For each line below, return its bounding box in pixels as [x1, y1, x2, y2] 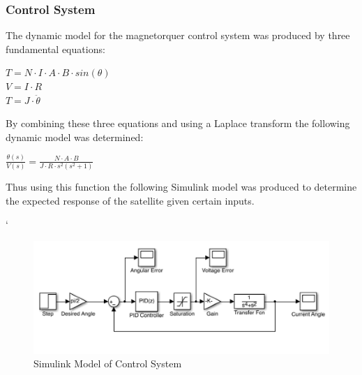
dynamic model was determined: [6, 129, 144, 144]
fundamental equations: [6, 41, 105, 56]
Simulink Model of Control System [33, 356, 182, 371]
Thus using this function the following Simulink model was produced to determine [6, 179, 357, 193]
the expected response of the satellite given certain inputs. [6, 193, 255, 207]
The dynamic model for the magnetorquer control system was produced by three [6, 28, 350, 43]
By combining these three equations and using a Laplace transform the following [6, 116, 350, 131]
